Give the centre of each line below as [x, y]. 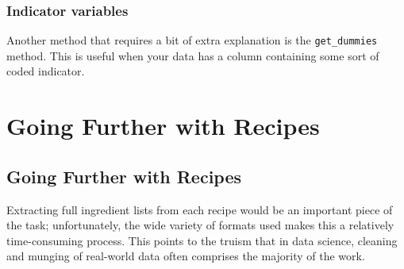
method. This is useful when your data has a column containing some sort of [193, 55]
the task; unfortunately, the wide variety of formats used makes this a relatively [200, 225]
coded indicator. [46, 71]
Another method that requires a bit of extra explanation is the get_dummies [192, 40]
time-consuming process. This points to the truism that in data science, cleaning [202, 240]
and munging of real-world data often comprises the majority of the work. [186, 256]
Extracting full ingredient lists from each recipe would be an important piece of [200, 209]
